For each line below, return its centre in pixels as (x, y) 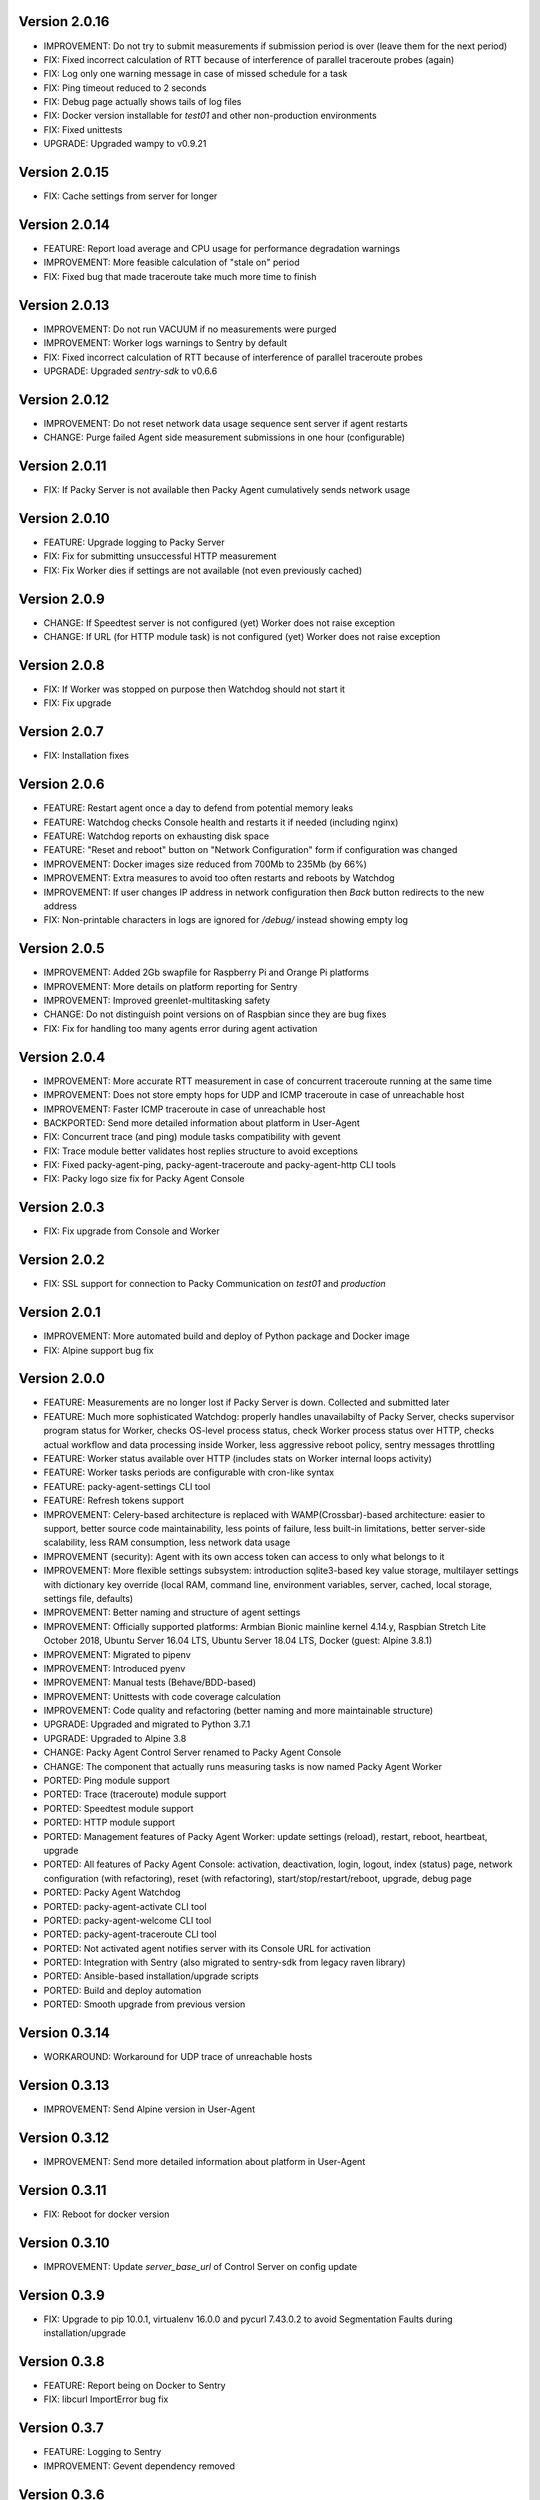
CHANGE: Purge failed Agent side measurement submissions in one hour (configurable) (224, 437)
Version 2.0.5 (61, 948)
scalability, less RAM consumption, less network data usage (167, 1542)
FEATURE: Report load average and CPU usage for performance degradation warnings (221, 249)
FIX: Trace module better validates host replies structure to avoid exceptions (201, 1151)
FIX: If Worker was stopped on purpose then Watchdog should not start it (194, 689)
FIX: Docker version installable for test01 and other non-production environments (210, 116)
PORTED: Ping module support (106, 1781)
